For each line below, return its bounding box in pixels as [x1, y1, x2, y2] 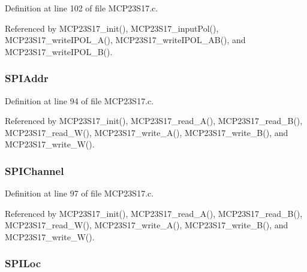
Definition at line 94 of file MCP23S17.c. [5, 94, 154, 107]
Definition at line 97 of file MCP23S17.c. [5, 187, 154, 200]
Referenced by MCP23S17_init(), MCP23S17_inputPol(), [5, 22, 219, 34]
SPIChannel [5, 163, 64, 178]
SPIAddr [5, 71, 49, 86]
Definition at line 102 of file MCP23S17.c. [5, 2, 158, 14]
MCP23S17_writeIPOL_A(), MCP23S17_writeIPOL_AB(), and [5, 34, 246, 46]
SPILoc [5, 256, 41, 271]
